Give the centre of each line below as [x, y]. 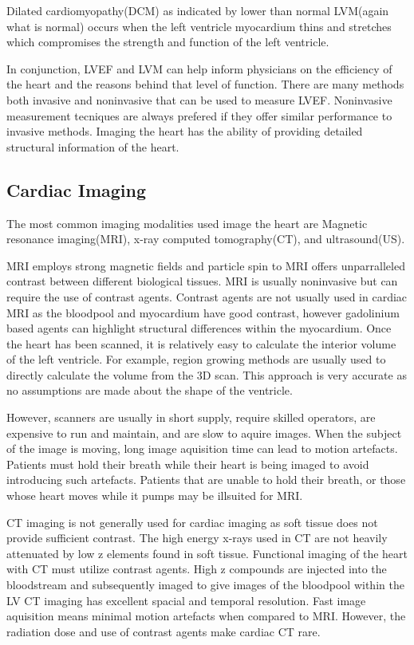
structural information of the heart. [93, 146]
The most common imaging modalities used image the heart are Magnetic [187, 223]
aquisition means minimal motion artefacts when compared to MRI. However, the [206, 616]
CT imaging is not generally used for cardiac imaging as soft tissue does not [192, 522]
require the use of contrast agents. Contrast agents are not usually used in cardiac [207, 296]
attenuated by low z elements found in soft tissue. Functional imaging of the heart [207, 553]
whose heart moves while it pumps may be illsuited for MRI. [155, 496]
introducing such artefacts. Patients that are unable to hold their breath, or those [206, 480]
